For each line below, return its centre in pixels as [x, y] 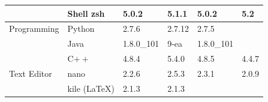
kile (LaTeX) [91, 88]
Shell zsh [86, 13]
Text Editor [31, 73]
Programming [34, 28]
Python [81, 28]
